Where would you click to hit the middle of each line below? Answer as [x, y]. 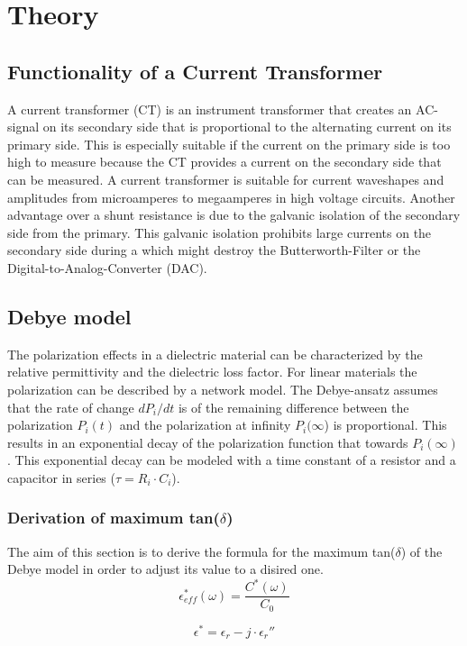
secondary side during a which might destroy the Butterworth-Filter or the [214, 250]
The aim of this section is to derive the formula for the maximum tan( [201, 551]
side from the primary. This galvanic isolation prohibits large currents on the [220, 232]
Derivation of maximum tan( [114, 518]
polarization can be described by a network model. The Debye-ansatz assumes [223, 389]
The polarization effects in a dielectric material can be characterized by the [215, 354]
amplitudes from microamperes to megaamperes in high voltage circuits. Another [231, 197]
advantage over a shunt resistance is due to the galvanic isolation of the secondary [234, 215]
